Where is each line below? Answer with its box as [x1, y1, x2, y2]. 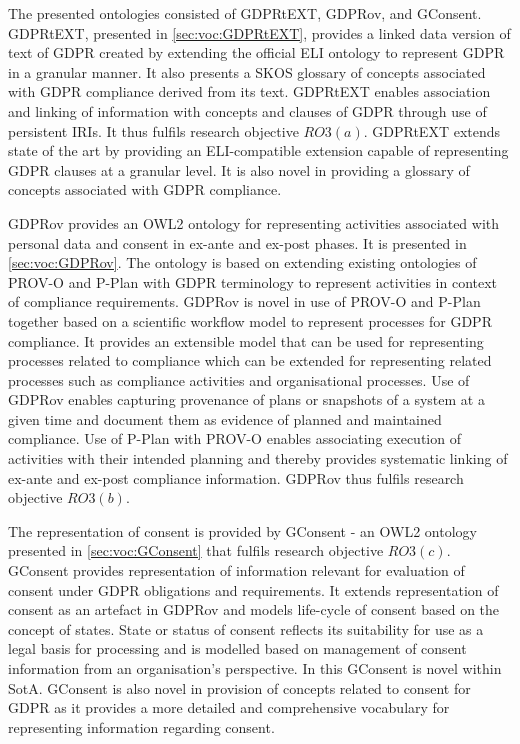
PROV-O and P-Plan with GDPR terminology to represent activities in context [8, 271, 498, 292]
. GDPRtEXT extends [363, 120, 501, 141]
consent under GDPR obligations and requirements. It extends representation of [8, 579, 499, 600]
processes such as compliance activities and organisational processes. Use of [8, 369, 470, 390]
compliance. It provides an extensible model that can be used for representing [8, 330, 484, 351]
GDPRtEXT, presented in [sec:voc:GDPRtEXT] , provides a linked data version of [8, 22, 511, 43]
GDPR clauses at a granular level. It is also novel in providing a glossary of [8, 159, 470, 180]
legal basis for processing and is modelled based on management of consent [8, 638, 467, 659]
